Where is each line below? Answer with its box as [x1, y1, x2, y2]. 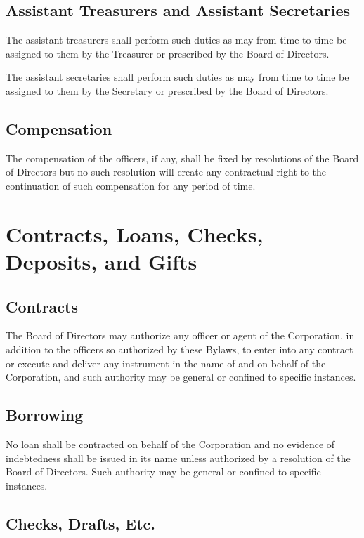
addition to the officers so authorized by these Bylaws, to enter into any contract [6, 341, 353, 356]
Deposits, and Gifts [6, 247, 197, 275]
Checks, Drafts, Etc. [6, 512, 155, 534]
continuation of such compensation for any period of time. [6, 178, 256, 192]
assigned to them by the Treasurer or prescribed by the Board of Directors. [6, 46, 330, 60]
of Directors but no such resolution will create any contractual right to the [6, 164, 327, 179]
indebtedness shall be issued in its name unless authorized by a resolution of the [6, 450, 351, 465]
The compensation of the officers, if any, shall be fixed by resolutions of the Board [6, 150, 359, 165]
